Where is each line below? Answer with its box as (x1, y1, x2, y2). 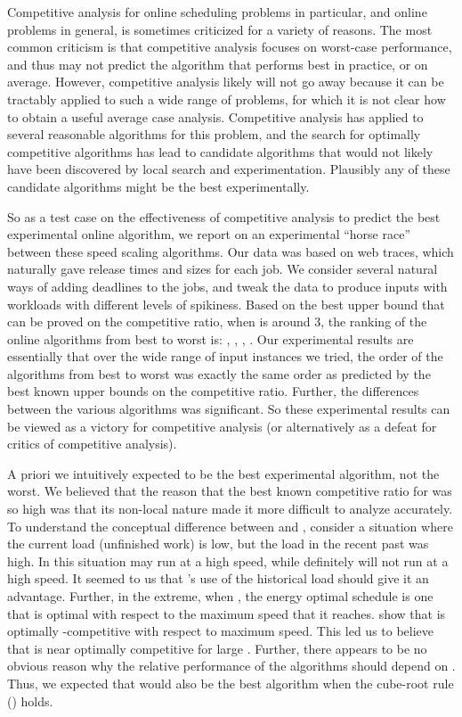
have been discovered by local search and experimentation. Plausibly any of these (7, 160, 450, 178)
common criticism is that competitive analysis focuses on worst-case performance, (7, 37, 452, 56)
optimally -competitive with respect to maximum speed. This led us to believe (7, 622, 434, 640)
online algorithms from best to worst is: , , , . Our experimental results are (7, 329, 414, 348)
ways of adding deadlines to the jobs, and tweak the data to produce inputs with (7, 276, 448, 295)
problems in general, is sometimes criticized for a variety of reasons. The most (7, 20, 433, 38)
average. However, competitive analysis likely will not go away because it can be (7, 72, 444, 91)
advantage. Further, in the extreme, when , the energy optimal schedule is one (7, 587, 434, 605)
